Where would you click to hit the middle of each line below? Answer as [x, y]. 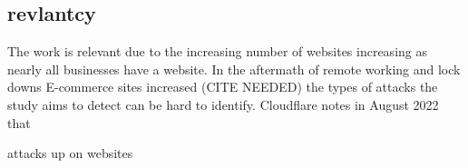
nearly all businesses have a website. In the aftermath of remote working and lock [234, 69]
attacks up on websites [70, 153]
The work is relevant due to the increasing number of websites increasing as [217, 51]
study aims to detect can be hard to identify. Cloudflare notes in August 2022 [223, 104]
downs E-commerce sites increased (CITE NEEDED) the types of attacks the [223, 87]
